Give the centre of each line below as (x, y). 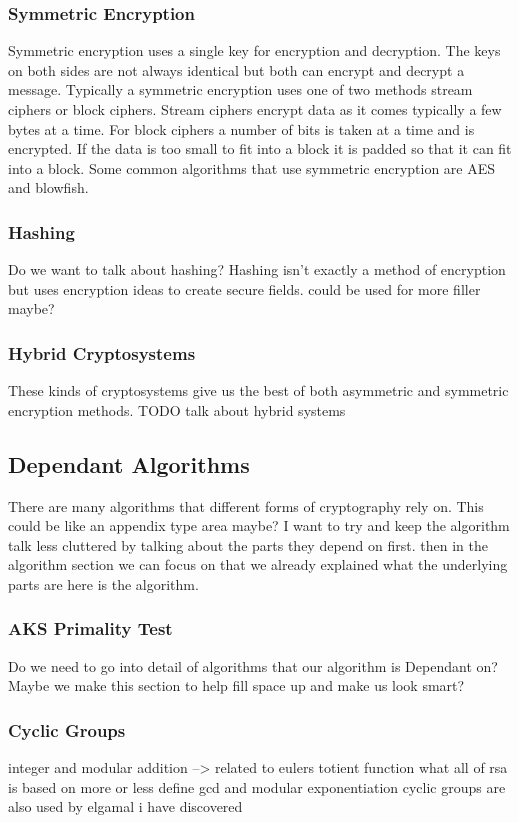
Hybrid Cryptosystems (102, 352)
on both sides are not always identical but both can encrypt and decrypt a (236, 69)
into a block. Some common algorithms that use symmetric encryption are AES (252, 167)
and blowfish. (48, 187)
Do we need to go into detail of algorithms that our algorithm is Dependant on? (253, 665)
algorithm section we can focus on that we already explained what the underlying (258, 564)
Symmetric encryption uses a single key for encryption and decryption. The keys (254, 50)
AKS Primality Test (90, 628)
